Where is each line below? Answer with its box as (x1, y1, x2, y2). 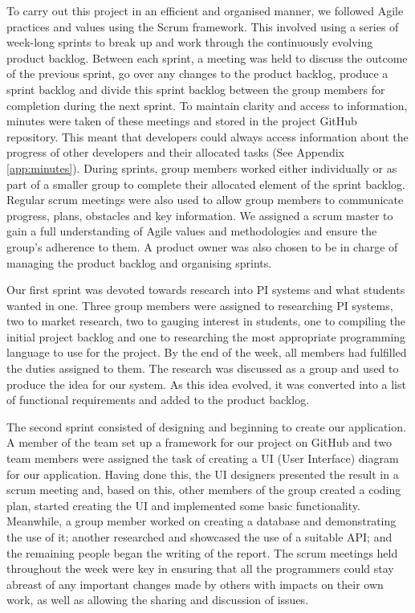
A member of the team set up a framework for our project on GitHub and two (6, 434, 392, 451)
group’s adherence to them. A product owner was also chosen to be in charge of (6, 238, 398, 255)
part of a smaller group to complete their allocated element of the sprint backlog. (6, 175, 405, 192)
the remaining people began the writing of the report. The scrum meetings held (6, 544, 398, 561)
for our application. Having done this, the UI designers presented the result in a (6, 465, 399, 482)
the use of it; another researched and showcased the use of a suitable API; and (6, 529, 393, 545)
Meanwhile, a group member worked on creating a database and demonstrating (6, 513, 397, 529)
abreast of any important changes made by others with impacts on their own (6, 575, 384, 592)
